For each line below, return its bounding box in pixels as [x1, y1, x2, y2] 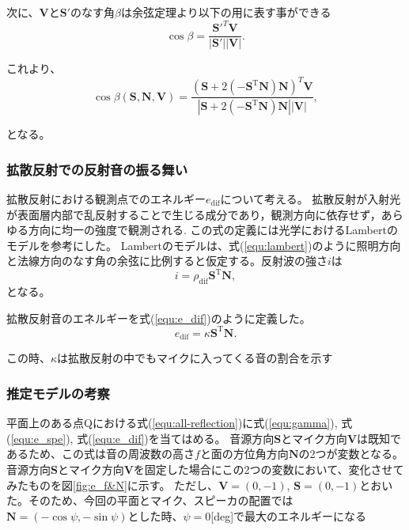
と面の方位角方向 [199, 445, 289, 462]
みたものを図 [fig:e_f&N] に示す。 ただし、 [6, 476, 219, 493]
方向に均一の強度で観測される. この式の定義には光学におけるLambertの [28, 221, 398, 238]
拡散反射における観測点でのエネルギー [6, 190, 206, 206]
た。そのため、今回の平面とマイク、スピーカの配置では [6, 492, 293, 509]
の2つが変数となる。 [298, 445, 404, 462]
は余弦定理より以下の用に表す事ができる [121, 4, 331, 20]
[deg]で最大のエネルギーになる [210, 507, 367, 524]
